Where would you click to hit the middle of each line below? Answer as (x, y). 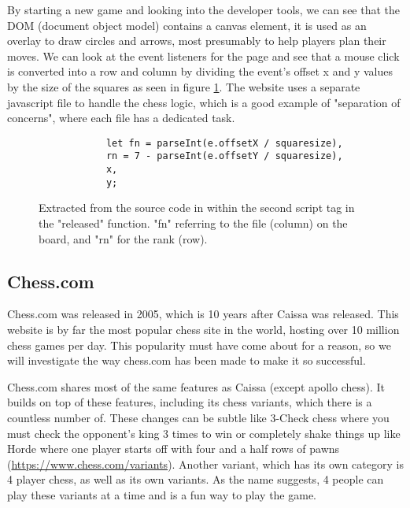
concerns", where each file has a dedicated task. (121, 118)
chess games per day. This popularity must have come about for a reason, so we (199, 345)
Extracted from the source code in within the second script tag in (197, 208)
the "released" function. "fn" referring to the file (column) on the (193, 222)
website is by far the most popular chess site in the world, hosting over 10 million (203, 329)
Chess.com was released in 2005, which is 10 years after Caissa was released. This (203, 314)
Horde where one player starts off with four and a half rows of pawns (174, 449)
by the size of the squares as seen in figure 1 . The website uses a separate (184, 86)
